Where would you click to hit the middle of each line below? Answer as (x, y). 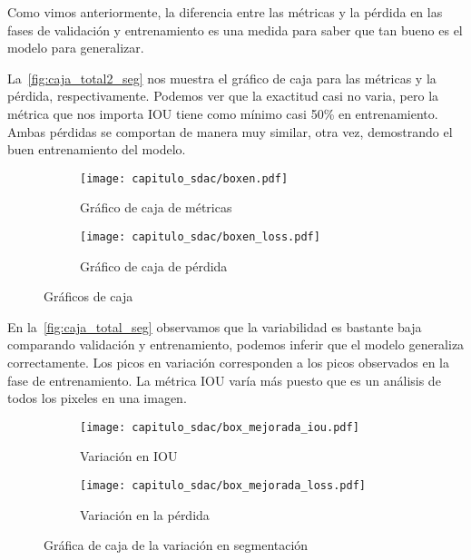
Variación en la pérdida (145, 514)
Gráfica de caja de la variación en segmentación (176, 545)
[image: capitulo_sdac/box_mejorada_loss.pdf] (223, 486)
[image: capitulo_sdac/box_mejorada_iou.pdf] (220, 427)
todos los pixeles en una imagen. (97, 398)
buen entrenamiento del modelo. (97, 149)
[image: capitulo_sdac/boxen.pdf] (184, 178)
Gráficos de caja (88, 296)
